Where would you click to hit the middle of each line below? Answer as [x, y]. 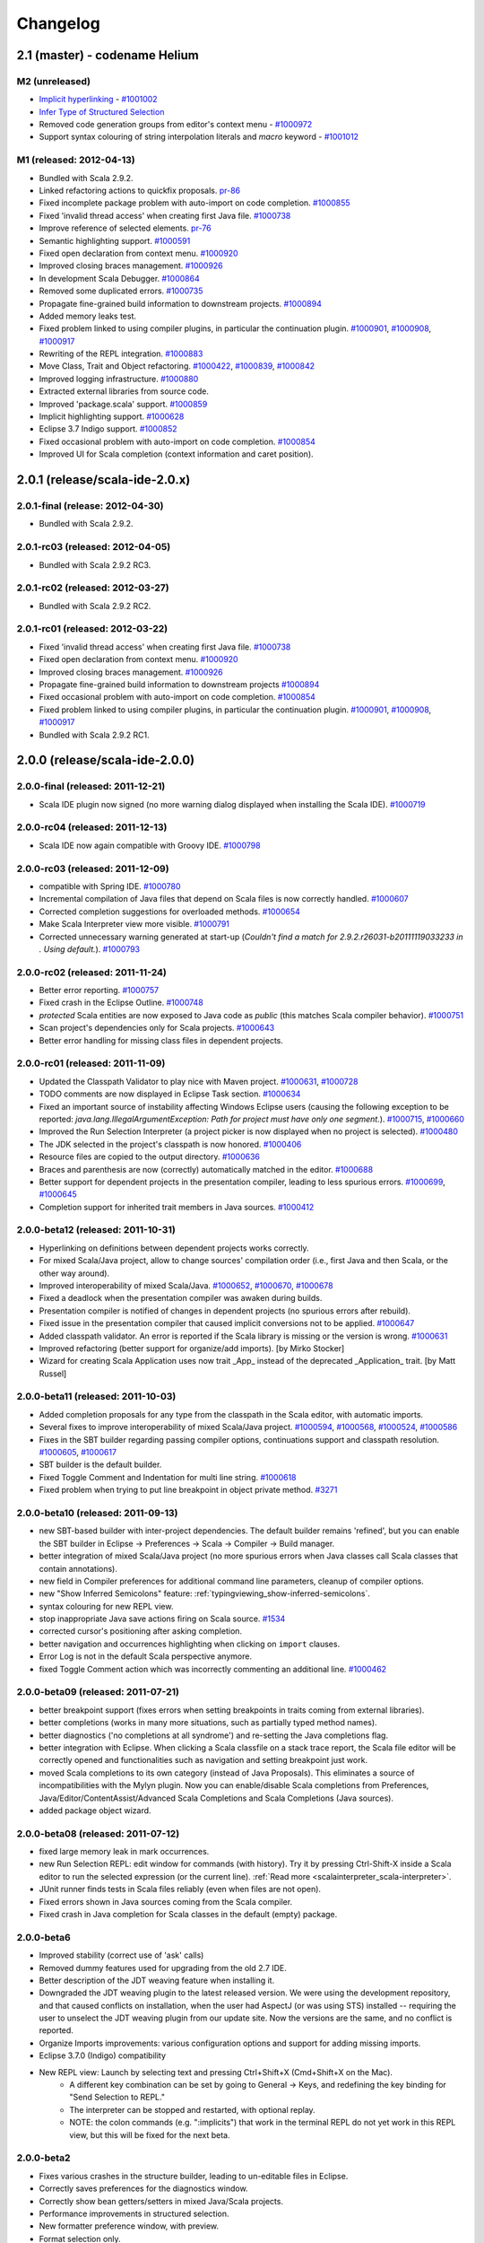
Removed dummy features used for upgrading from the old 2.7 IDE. [163, 1968]
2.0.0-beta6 [43, 1937]
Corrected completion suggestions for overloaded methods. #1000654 [169, 912]
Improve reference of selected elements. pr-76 [125, 228]
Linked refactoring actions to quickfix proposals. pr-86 [140, 191]
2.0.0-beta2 [43, 2158]
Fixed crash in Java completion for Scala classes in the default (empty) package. [188, 1914]
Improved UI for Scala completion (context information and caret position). [176, 454]
